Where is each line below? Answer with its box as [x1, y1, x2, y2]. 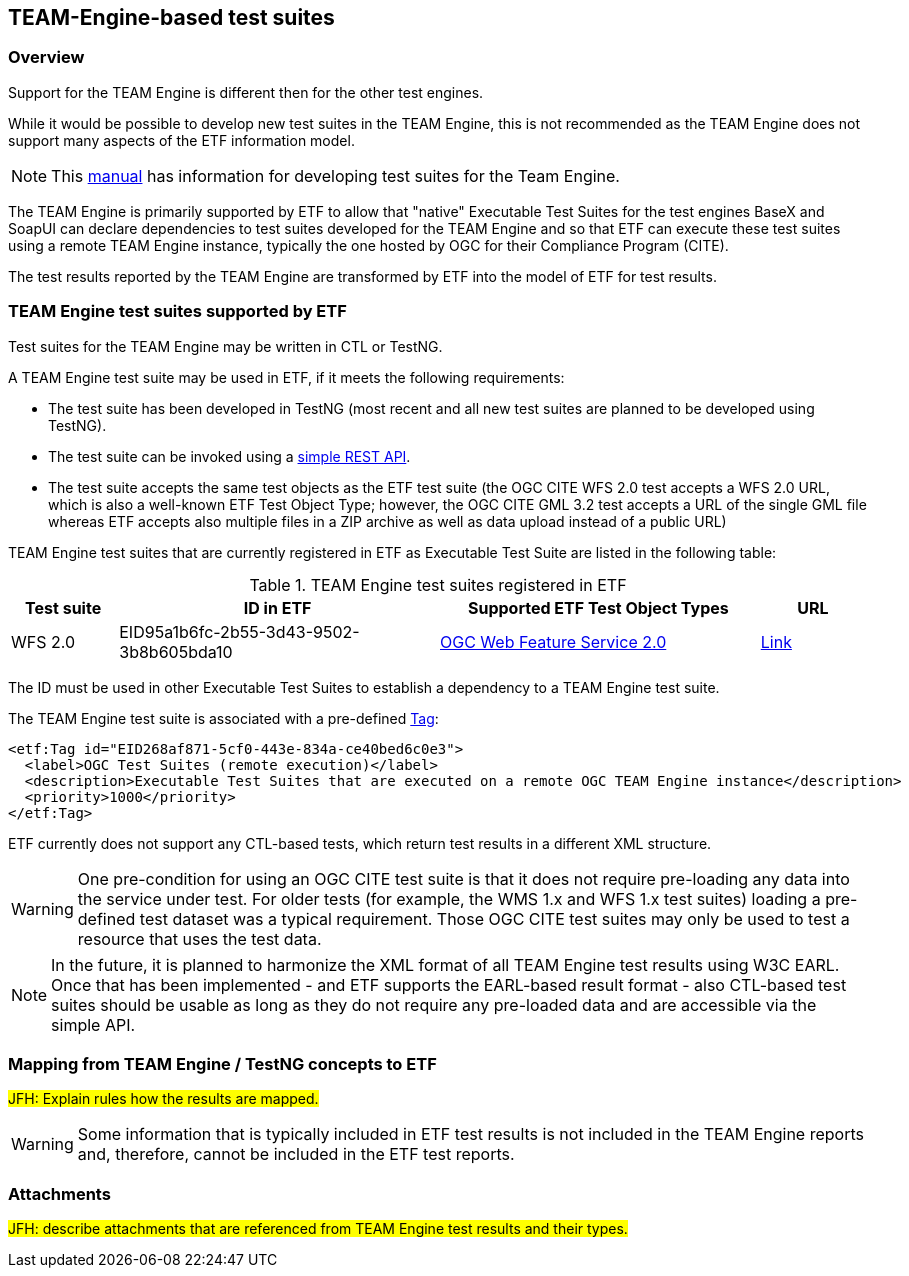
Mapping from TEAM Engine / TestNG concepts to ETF [8, 1053, 437, 1074]
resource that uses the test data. [77, 928, 322, 949]
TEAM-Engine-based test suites [8, 5, 335, 30]
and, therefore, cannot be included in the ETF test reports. [77, 1144, 515, 1165]
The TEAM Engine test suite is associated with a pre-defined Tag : [8, 709, 439, 727]
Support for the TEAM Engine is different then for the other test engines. [8, 83, 484, 101]
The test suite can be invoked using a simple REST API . [48, 447, 411, 465]
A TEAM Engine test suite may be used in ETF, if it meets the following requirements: [8, 368, 565, 386]
